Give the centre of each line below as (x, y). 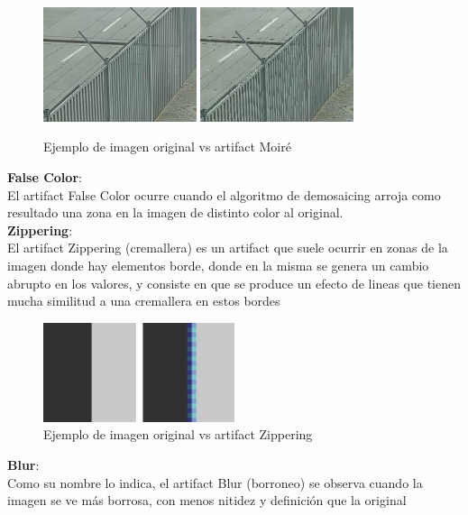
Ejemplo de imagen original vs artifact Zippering (178, 434)
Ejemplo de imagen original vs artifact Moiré (167, 147)
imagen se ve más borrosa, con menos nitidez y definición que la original (207, 500)
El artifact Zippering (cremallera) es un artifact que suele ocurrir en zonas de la (228, 248)
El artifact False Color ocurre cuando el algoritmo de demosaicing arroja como (224, 194)
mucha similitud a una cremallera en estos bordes (144, 301)
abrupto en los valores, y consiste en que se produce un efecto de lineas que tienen (234, 283)
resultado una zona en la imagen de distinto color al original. (175, 212)
